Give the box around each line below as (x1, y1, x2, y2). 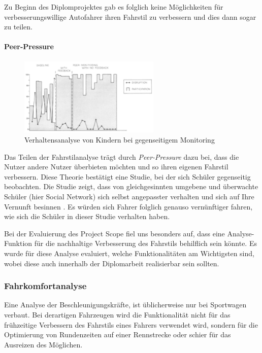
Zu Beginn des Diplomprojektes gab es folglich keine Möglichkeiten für (4, 2, 223, 12)
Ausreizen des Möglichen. (4, 339, 83, 349)
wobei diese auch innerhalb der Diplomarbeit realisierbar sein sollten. (4, 258, 219, 268)
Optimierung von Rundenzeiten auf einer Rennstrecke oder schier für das (4, 329, 231, 340)
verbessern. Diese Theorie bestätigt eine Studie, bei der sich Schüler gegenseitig (4, 171, 251, 182)
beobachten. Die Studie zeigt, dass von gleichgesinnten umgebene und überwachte (4, 181, 258, 192)
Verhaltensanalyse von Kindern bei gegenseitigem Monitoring (24, 134, 215, 145)
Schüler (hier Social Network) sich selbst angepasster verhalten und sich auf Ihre (4, 191, 254, 201)
